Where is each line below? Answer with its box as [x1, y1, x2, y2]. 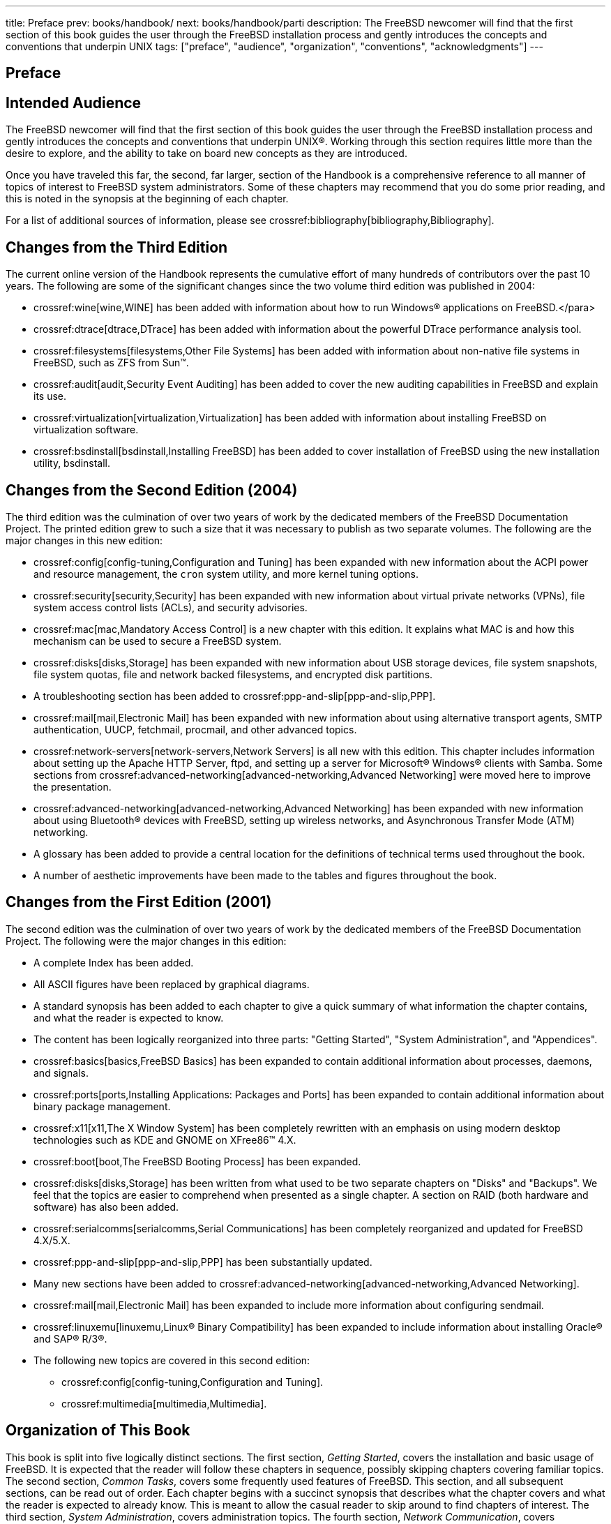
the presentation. [33, 780, 112, 793]
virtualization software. [33, 424, 139, 436]
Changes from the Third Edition [6, 238, 228, 256]
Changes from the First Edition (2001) [6, 893, 272, 911]
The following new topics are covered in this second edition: [33, 1354, 310, 1366]
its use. [33, 390, 67, 403]
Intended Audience [6, 94, 142, 112]
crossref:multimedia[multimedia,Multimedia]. [61, 1397, 267, 1410]
